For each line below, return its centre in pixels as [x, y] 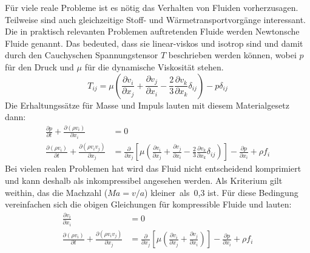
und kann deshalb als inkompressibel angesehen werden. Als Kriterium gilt [144, 180]
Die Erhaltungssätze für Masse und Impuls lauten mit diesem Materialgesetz [147, 105]
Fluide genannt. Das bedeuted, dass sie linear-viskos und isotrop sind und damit [154, 43]
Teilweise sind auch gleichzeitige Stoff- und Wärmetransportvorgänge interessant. [156, 19]
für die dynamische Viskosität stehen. [154, 66]
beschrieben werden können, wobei [232, 55]
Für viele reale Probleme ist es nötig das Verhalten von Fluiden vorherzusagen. [152, 7]
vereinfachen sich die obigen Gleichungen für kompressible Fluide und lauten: [148, 204]
